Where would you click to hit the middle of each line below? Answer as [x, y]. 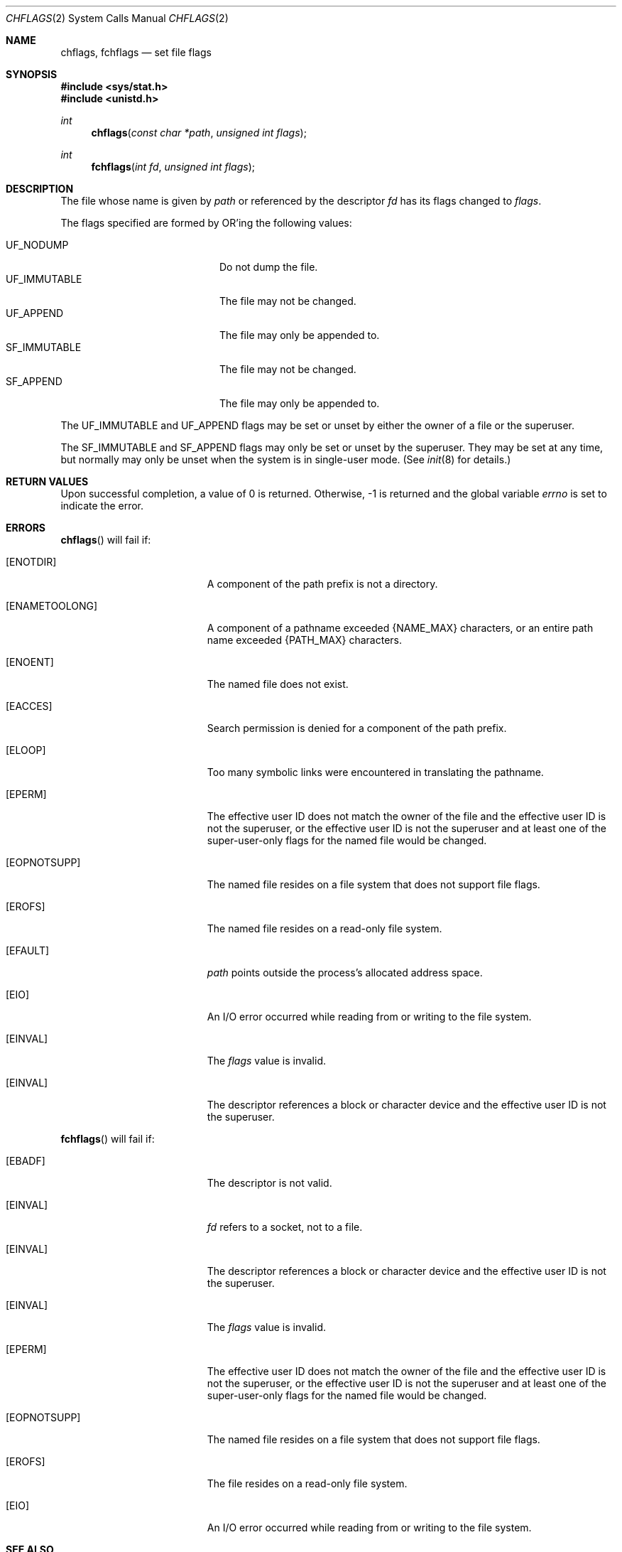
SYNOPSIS [32, 74]
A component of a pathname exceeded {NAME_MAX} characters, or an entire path [400, 628]
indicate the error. [102, 506]
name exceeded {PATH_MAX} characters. [305, 640]
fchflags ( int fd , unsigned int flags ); [173, 167]
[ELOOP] [26, 750]
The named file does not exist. [278, 684]
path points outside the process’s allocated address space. [345, 972]
